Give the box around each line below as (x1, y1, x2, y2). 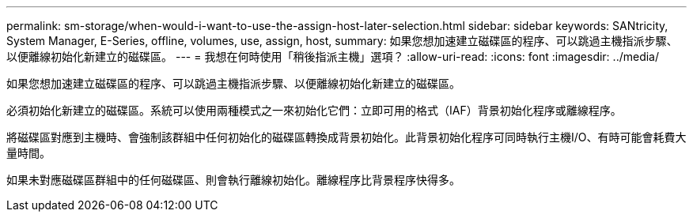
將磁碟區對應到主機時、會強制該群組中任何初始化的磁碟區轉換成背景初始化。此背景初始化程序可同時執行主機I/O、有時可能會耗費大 (6, 130, 687, 144)
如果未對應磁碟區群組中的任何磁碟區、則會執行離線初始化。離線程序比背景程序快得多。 (6, 173, 460, 186)
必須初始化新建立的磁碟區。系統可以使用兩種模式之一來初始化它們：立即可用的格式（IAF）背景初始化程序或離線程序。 (6, 103, 622, 117)
